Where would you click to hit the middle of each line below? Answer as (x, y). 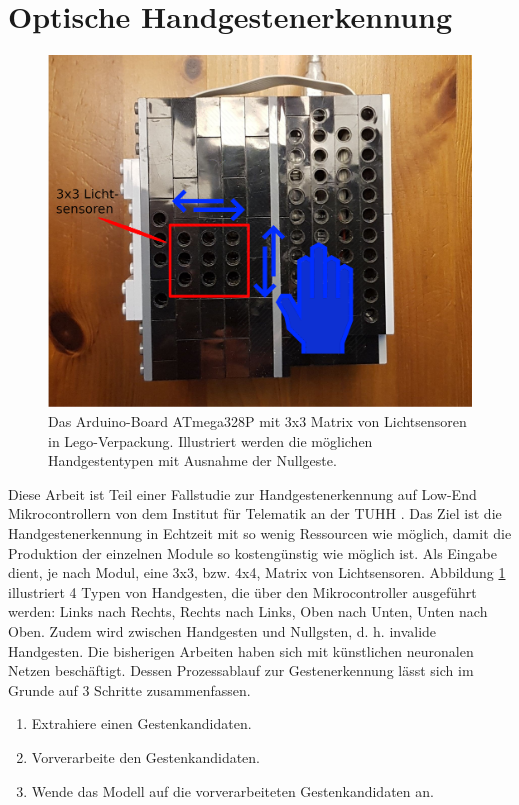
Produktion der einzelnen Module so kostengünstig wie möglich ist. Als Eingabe (252, 552)
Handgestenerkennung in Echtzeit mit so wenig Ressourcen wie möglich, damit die (260, 533)
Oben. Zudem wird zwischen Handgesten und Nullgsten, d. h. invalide (222, 631)
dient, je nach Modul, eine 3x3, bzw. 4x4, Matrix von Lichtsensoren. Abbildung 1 (257, 572)
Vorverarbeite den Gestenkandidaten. (146, 756)
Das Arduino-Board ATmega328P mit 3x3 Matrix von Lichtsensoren (257, 421)
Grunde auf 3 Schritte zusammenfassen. (129, 689)
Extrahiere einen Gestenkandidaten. (141, 723)
